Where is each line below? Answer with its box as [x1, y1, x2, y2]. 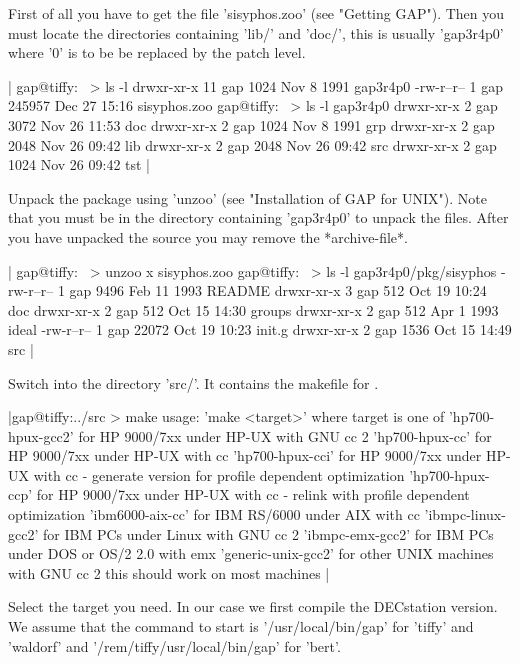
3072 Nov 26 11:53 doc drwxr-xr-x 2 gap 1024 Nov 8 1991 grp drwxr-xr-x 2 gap [8, 114, 495, 135]
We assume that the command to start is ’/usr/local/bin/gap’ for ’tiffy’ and [8, 616, 474, 637]
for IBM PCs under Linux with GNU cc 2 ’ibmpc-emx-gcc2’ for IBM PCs [42, 523, 494, 544]
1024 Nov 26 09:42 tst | [8, 154, 151, 175]
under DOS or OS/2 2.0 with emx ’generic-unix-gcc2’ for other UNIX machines [8, 543, 494, 564]
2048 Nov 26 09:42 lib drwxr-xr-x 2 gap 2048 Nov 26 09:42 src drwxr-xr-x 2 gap [8, 134, 497, 155]
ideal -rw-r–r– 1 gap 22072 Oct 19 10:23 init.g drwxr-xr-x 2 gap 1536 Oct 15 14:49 [8, 319, 512, 340]
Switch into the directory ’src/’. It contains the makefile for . [8, 372, 379, 393]
